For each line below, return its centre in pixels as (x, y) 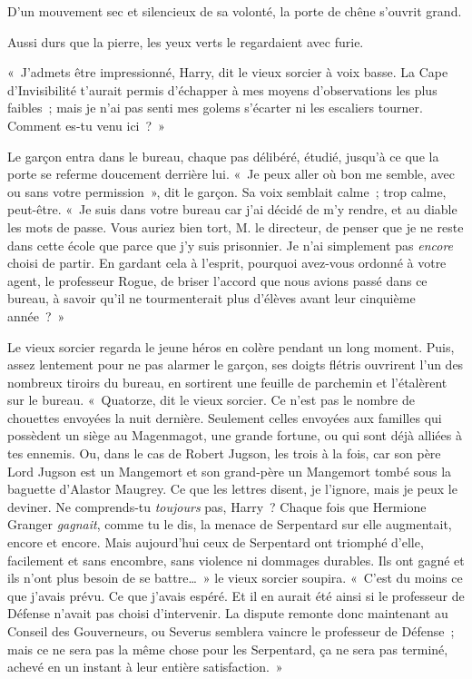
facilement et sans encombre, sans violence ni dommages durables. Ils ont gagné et (236, 560)
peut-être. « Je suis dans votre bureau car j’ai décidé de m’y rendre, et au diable (232, 209)
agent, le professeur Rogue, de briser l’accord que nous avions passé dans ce (217, 280)
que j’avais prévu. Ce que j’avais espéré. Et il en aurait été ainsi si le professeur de (236, 595)
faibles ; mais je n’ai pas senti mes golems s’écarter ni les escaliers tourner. (215, 108)
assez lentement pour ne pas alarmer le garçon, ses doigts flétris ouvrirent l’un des (236, 364)
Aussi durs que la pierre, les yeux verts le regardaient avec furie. (186, 41)
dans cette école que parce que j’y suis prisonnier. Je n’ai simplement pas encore (231, 245)
